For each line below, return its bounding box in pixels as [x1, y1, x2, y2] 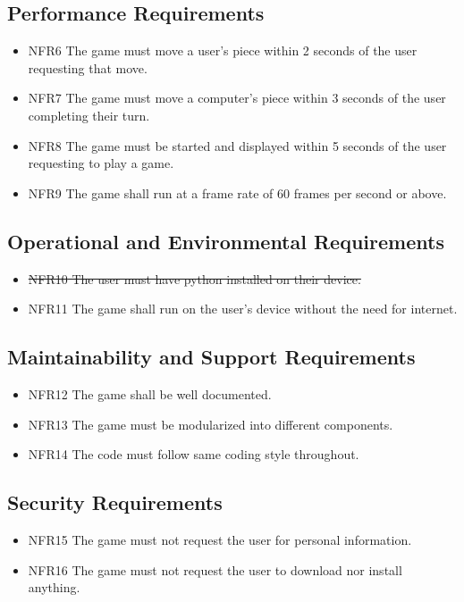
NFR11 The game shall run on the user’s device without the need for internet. [28, 299, 458, 318]
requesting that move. [28, 58, 148, 77]
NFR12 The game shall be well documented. [28, 384, 272, 403]
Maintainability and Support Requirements [7, 343, 416, 371]
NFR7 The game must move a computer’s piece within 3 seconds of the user [28, 88, 446, 107]
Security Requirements [7, 489, 223, 516]
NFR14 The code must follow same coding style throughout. [28, 445, 359, 464]
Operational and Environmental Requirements [7, 227, 444, 255]
